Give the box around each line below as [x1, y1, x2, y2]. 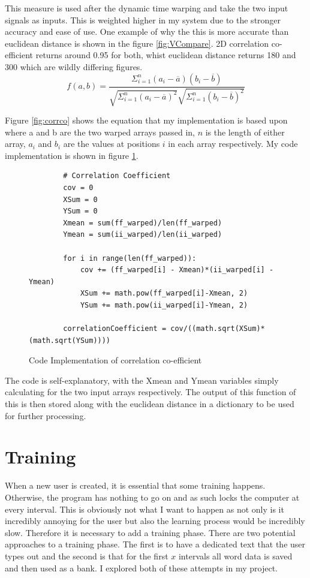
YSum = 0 [63, 207, 98, 216]
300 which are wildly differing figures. [5, 60, 143, 73]
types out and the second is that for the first [5, 549, 168, 562]
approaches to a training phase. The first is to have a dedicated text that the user [5, 538, 306, 550]
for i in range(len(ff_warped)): [63, 254, 197, 263]
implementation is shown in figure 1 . [5, 149, 139, 161]
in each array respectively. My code [168, 137, 298, 150]
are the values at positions [63, 137, 160, 150]
